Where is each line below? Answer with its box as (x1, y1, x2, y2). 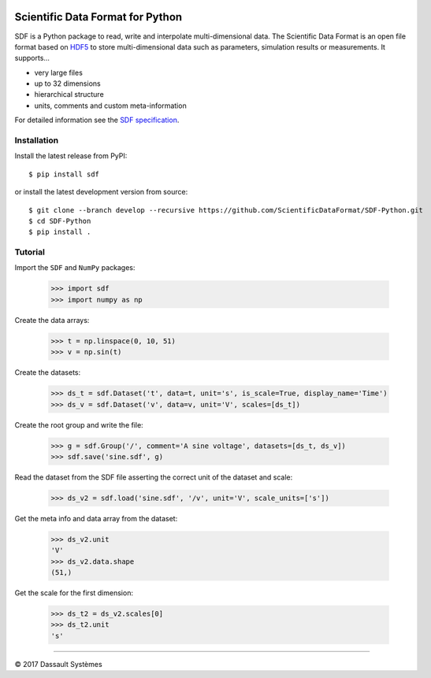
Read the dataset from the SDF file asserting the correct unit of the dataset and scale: (14, 472, 293, 482)
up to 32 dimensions (34, 79, 102, 88)
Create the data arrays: (14, 315, 90, 324)
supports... (14, 54, 50, 63)
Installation (14, 135, 59, 146)
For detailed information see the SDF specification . (14, 115, 180, 125)
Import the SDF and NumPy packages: (14, 263, 136, 272)
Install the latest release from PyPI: (14, 151, 128, 161)
